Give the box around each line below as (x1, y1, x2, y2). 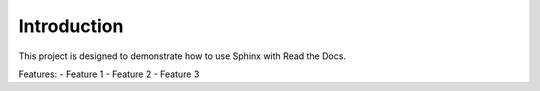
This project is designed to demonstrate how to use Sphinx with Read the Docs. (18, 50, 347, 62)
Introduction (18, 15, 124, 37)
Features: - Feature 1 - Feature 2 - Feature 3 (18, 68, 200, 80)
